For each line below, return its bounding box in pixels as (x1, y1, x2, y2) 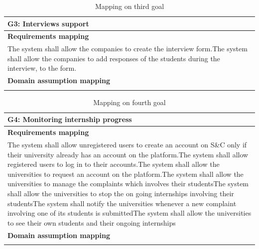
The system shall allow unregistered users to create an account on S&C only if (7, 139, 247, 149)
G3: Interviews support (7, 18, 89, 28)
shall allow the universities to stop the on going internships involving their (7, 188, 234, 198)
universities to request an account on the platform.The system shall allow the (7, 168, 244, 179)
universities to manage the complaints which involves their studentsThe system (7, 178, 249, 189)
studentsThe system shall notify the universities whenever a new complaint (7, 198, 237, 208)
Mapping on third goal (95, 1, 164, 11)
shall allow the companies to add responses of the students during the (7, 53, 220, 63)
